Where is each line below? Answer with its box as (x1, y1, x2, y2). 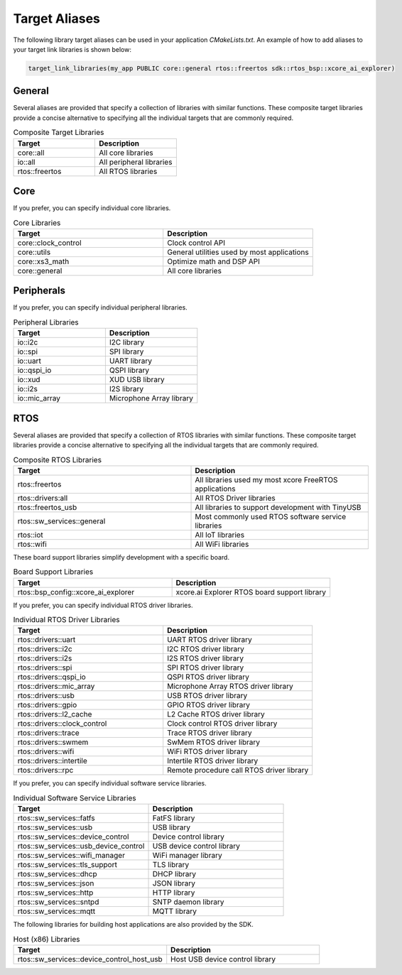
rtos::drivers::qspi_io (17, 672, 87, 682)
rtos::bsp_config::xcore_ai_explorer (17, 587, 135, 597)
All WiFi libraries (195, 539, 249, 549)
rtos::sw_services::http (17, 888, 94, 898)
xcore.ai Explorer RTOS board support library (175, 587, 327, 597)
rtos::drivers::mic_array (17, 682, 95, 692)
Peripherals (13, 285, 66, 297)
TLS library (152, 860, 190, 870)
